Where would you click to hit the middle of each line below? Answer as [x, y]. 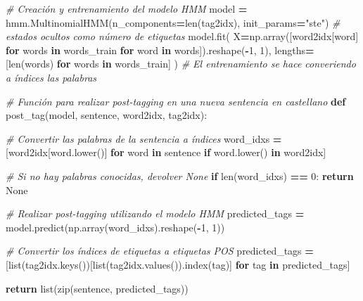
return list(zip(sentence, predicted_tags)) [97, 288]
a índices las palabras [51, 77]
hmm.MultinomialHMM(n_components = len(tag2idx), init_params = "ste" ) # [173, 22]
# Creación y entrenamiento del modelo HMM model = [127, 8]
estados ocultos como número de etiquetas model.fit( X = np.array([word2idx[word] [182, 36]
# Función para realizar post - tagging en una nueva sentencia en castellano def [176, 101]
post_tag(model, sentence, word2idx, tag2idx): [107, 115]
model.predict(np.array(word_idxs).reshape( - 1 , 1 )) [115, 227]
